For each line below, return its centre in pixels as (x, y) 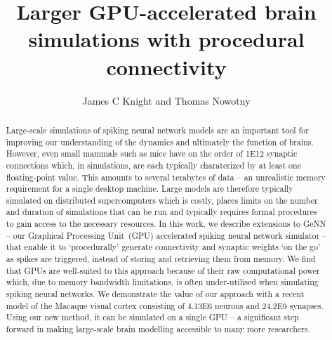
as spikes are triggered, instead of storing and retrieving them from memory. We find (161, 259)
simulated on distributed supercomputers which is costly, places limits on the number (162, 200)
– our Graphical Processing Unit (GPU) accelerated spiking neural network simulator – (166, 235)
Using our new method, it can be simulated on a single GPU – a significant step (152, 317)
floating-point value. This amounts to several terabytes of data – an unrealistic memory (166, 177)
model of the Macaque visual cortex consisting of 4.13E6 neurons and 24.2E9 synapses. (165, 305)
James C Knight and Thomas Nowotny (166, 100)
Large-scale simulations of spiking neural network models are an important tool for (157, 130)
